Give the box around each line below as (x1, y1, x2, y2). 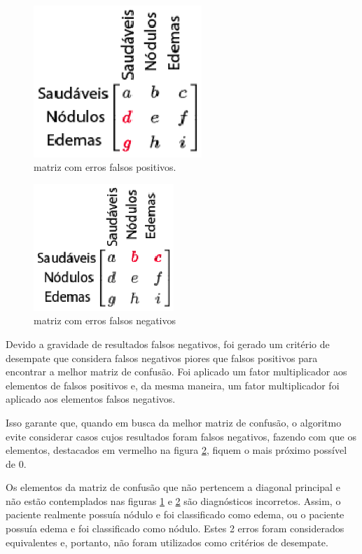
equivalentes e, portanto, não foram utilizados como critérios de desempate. (6, 534, 328, 549)
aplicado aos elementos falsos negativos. (6, 392, 176, 406)
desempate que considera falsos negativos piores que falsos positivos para (6, 350, 318, 365)
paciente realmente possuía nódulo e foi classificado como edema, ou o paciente (6, 507, 344, 522)
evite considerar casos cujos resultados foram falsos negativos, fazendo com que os (6, 429, 356, 443)
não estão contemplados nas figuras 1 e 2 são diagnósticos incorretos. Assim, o (6, 493, 341, 508)
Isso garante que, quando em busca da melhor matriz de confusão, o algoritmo (6, 415, 342, 429)
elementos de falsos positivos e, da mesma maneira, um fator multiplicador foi (6, 378, 340, 392)
